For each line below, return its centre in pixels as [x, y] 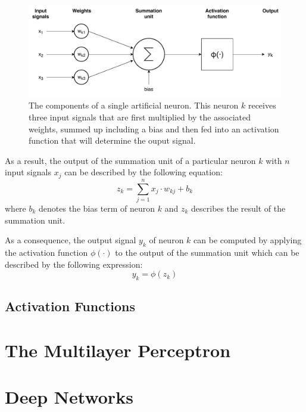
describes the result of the [238, 208]
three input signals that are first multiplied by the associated [140, 117]
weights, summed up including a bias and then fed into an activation [154, 128]
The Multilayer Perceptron [118, 350]
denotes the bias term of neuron [97, 208]
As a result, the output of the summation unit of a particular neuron [130, 160]
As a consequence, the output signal [71, 240]
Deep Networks [69, 397]
